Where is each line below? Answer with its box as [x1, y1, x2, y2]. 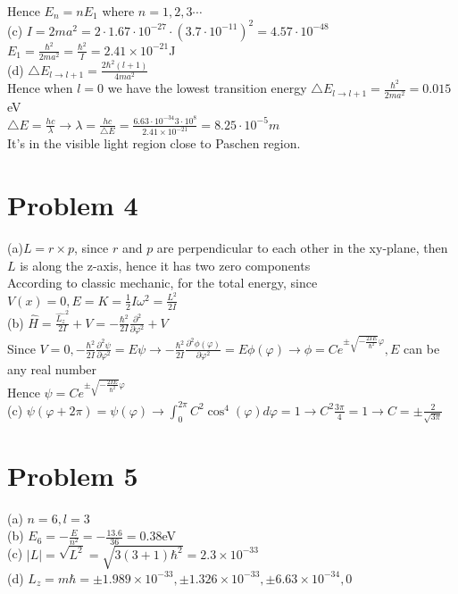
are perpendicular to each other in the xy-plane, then [156, 238, 448, 257]
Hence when [7, 79, 73, 97]
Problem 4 [7, 187, 138, 223]
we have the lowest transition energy [107, 79, 307, 97]
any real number [7, 360, 97, 379]
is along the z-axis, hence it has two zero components [20, 255, 311, 274]
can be [404, 339, 440, 357]
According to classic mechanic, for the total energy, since [7, 273, 318, 292]
